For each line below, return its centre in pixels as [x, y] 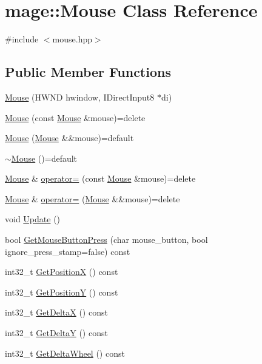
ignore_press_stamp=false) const [68, 251]
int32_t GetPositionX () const [62, 272]
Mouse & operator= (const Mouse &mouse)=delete [100, 178]
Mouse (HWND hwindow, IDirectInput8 [80, 97]
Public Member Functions [88, 72]
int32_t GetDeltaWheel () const [65, 353]
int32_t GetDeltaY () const [56, 333]
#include [22, 39]
